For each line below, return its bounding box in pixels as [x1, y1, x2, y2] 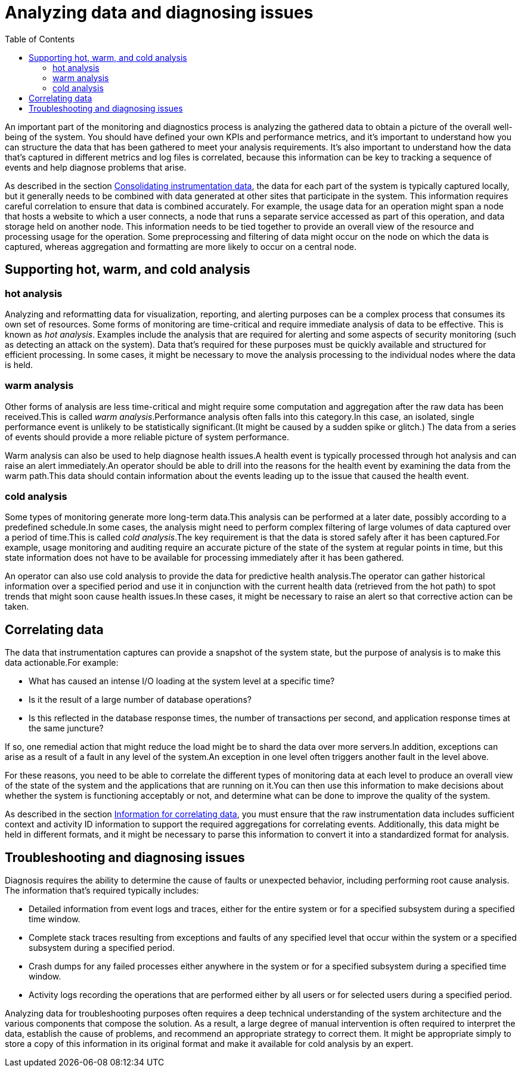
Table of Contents [5, 33, 75, 44]
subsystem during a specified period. [29, 943, 175, 953]
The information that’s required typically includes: [5, 885, 199, 896]
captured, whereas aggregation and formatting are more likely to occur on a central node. [5, 241, 356, 252]
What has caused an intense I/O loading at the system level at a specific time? [29, 676, 335, 687]
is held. [5, 359, 33, 370]
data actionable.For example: [5, 657, 119, 668]
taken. [5, 601, 29, 612]
